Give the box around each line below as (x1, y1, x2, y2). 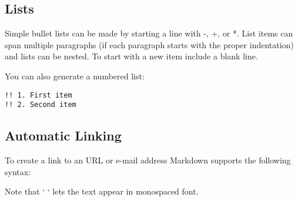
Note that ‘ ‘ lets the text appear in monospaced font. (5, 185, 199, 197)
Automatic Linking (5, 126, 122, 145)
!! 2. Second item (5, 101, 76, 109)
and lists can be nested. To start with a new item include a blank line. (5, 50, 258, 62)
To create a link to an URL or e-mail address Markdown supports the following (5, 154, 291, 166)
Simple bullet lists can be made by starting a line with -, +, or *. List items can (5, 27, 293, 39)
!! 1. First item (5, 91, 72, 99)
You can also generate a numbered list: (5, 69, 145, 82)
